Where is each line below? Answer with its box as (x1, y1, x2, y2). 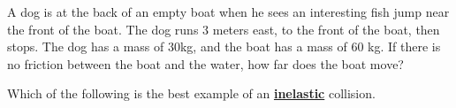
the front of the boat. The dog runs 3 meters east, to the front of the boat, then (7, 19, 440, 38)
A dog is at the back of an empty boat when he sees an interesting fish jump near (7, 3, 450, 20)
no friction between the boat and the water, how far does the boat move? (7, 54, 404, 73)
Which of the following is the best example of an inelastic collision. (7, 84, 376, 103)
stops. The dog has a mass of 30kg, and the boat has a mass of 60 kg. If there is (7, 37, 441, 56)
